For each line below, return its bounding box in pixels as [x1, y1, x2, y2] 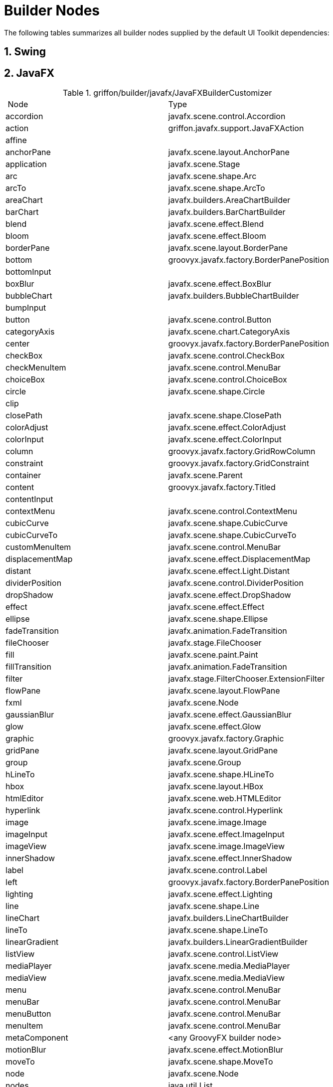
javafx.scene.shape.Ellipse [168, 614, 268, 624]
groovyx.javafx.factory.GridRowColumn [168, 446, 316, 457]
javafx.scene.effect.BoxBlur [168, 279, 272, 289]
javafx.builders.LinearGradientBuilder [168, 937, 308, 947]
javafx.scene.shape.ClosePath [168, 410, 282, 421]
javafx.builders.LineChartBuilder [168, 913, 289, 923]
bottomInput [5, 267, 51, 277]
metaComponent [5, 1033, 68, 1043]
